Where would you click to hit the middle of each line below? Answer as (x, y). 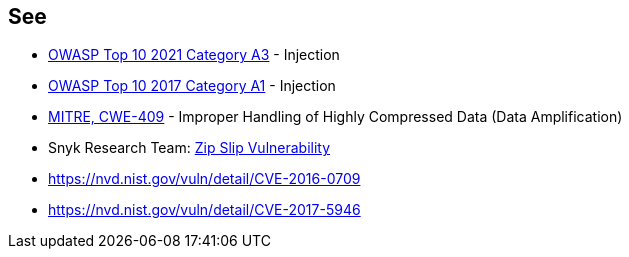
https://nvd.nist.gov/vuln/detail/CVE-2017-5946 (204, 210)
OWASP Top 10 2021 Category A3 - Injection (194, 55)
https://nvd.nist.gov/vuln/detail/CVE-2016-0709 (204, 179)
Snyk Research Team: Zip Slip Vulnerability (189, 148)
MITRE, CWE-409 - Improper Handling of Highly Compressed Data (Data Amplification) (335, 117)
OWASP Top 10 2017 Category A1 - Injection (192, 86)
